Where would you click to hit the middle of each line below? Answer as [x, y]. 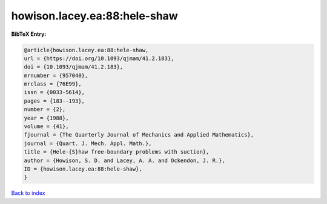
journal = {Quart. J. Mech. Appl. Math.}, [88, 143]
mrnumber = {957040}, [56, 75]
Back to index [28, 193]
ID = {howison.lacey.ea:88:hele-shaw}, [83, 169]
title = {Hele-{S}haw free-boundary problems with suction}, [117, 152]
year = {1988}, [46, 118]
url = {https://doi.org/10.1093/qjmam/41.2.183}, [99, 58]
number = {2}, [45, 110]
